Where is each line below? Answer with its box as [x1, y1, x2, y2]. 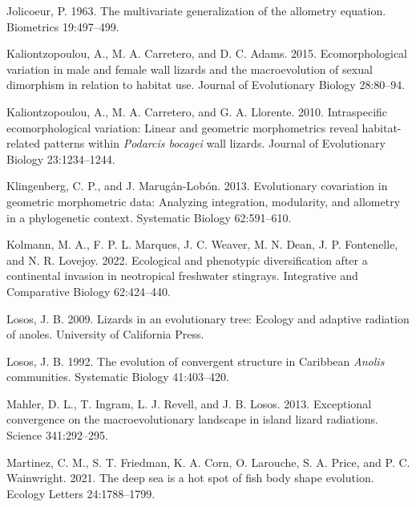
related [6, 135, 41, 152]
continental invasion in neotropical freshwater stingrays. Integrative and [6, 267, 358, 284]
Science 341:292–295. [6, 427, 108, 444]
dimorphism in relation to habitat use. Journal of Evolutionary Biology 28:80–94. [6, 76, 406, 93]
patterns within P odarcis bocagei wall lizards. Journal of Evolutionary [43, 135, 386, 152]
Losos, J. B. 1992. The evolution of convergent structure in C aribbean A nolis [6, 352, 385, 369]
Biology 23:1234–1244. [6, 150, 115, 167]
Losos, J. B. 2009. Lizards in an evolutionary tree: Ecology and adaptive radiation [6, 310, 410, 327]
